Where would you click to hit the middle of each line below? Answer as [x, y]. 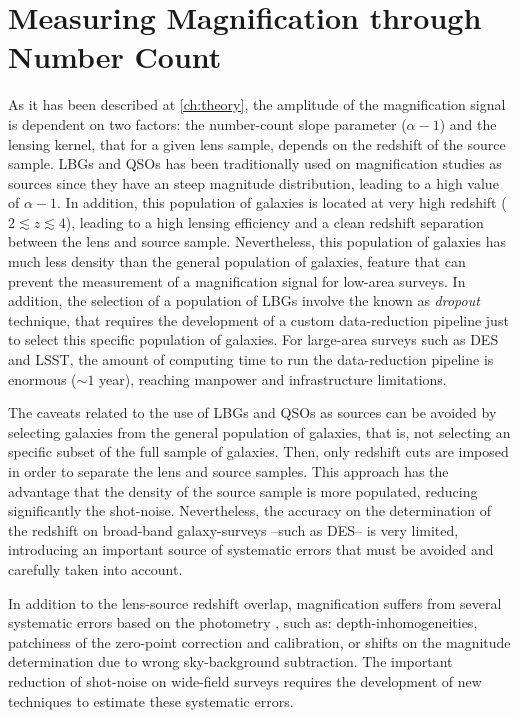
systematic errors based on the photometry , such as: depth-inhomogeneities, [243, 622]
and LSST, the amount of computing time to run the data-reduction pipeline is [251, 359]
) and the [468, 123]
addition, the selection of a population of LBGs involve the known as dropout [244, 300]
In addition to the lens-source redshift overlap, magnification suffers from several [255, 602]
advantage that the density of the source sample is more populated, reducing [243, 490]
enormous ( [42, 378]
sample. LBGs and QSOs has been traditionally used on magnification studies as [255, 163]
